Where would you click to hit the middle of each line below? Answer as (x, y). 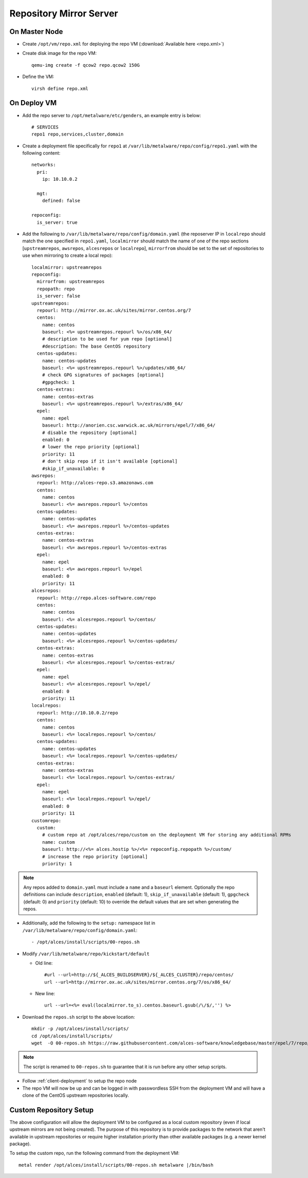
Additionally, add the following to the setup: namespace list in (89, 923)
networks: (44, 165)
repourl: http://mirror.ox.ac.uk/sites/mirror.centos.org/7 (114, 310)
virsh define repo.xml (60, 88)
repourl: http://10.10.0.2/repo (77, 713)
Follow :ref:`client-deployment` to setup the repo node (80, 1081)
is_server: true (57, 222)
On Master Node (36, 32)
